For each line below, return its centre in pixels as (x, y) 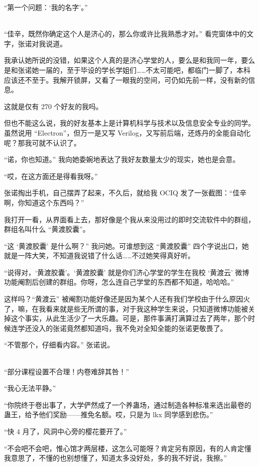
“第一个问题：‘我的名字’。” (46, 7)
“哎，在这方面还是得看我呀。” (51, 176)
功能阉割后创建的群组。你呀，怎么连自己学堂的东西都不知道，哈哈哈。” (119, 282)
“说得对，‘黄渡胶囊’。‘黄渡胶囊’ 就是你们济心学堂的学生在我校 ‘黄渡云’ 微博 (127, 272)
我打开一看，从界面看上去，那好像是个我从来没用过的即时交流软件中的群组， (129, 219)
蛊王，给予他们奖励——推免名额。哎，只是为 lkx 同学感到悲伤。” (109, 414)
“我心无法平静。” (30, 388)
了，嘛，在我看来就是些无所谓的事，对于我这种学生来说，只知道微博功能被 (126, 308)
